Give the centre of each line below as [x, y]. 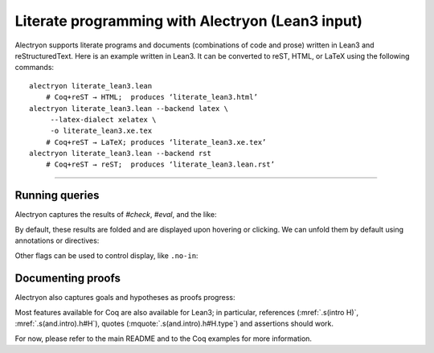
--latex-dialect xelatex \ [103, 119]
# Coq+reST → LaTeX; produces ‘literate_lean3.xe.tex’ [156, 142]
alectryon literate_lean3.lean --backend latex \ [129, 108]
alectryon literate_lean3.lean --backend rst [121, 154]
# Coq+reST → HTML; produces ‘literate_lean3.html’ [152, 97]
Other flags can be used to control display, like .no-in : [106, 255]
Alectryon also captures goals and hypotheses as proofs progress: [125, 298]
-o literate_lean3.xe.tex [101, 131]
